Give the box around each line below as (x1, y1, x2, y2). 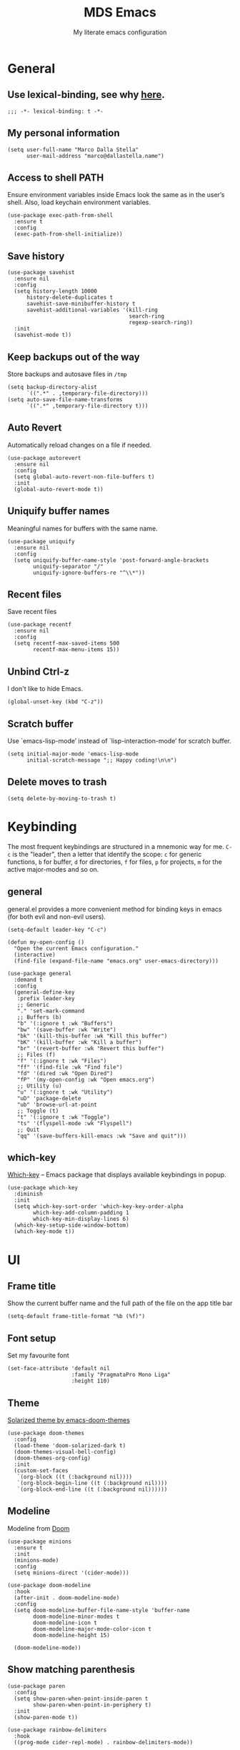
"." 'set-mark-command (16, 1007, 84, 1015)
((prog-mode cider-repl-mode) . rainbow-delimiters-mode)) (14, 1739, 194, 1746)
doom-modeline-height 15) (33, 1631, 111, 1639)
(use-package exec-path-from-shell (7, 212, 114, 219)
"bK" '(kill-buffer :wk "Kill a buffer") (16, 1038, 142, 1046)
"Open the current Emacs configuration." (14, 945, 139, 952)
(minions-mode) (14, 1557, 59, 1564)
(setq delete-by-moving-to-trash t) (7, 795, 116, 802)
